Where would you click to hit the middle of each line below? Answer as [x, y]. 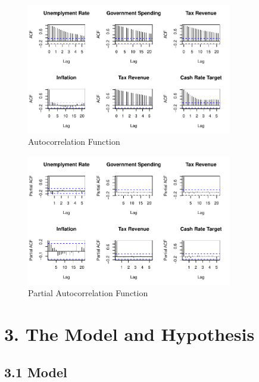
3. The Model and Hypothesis [129, 334]
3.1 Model [36, 372]
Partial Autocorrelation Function [88, 293]
